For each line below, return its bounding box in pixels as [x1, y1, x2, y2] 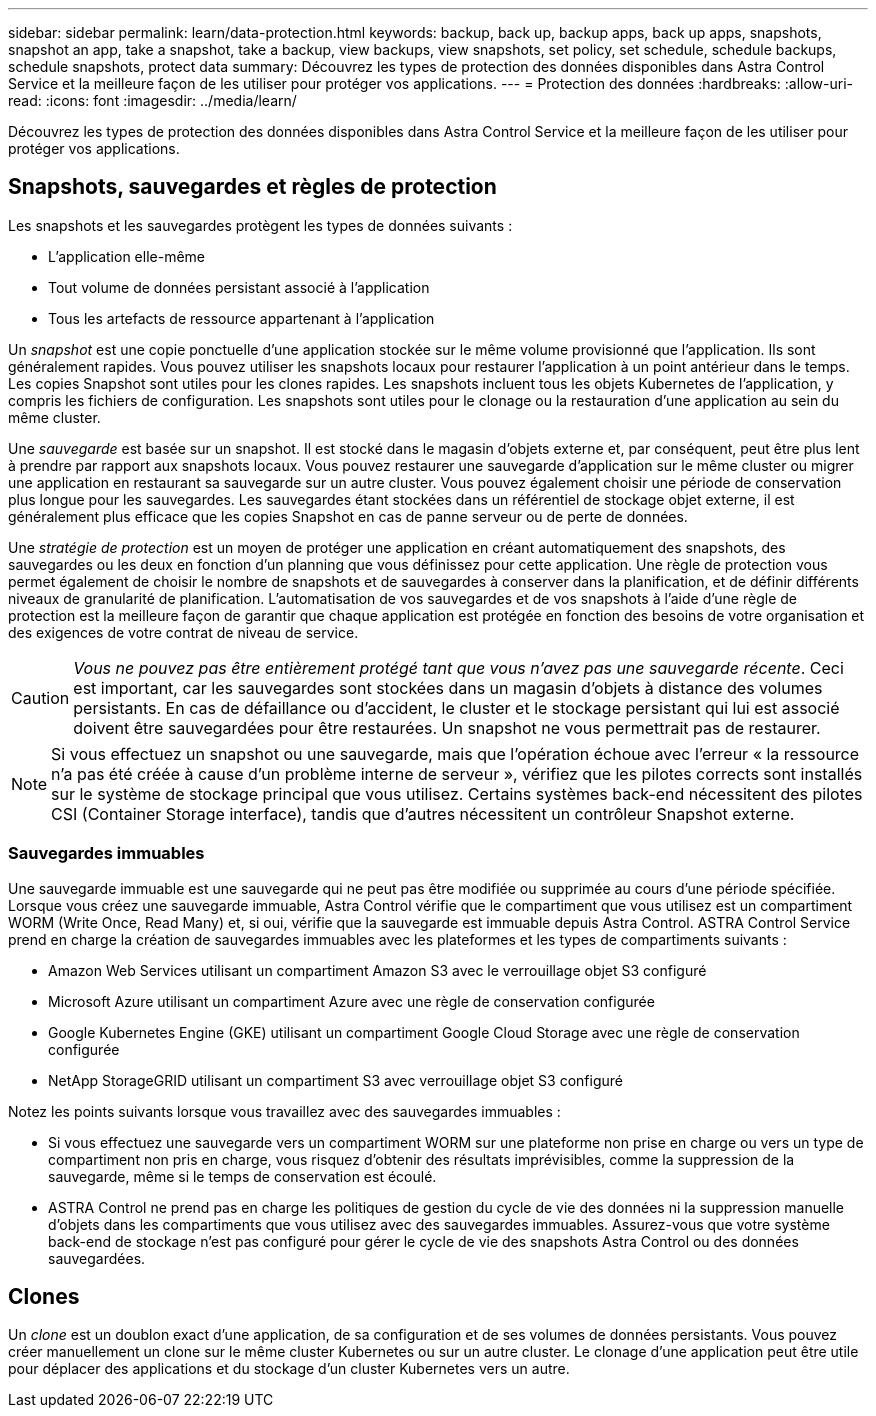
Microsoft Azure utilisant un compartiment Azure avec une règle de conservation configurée [48, 992, 655, 1010]
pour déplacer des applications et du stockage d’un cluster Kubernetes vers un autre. [8, 1360, 570, 1378]
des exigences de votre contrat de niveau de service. [8, 623, 359, 641]
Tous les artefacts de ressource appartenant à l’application [48, 309, 435, 327]
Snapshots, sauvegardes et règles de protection [8, 174, 497, 200]
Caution [11, 687, 70, 708]
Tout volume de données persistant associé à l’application [48, 278, 430, 296]
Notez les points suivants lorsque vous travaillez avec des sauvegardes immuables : [8, 1102, 561, 1120]
